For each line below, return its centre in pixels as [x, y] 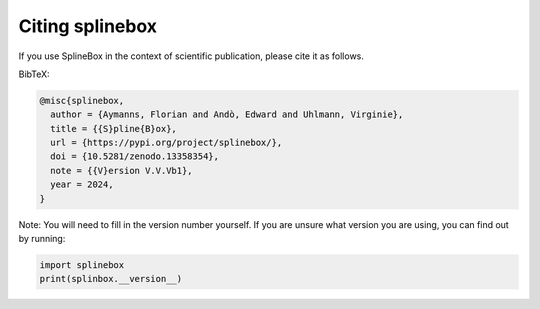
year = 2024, [82, 184]
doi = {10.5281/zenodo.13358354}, [135, 156]
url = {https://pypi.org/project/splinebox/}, [166, 143]
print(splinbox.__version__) [111, 279]
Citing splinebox [88, 26]
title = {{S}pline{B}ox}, [113, 128]
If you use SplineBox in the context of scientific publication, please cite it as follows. [191, 56]
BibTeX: [34, 74]
